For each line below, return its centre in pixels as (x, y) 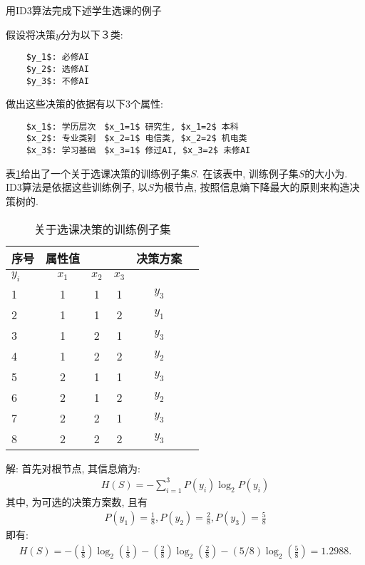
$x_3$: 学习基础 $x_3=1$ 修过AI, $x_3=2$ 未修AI (138, 151)
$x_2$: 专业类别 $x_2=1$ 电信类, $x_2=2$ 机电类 (137, 139)
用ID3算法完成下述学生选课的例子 (84, 10)
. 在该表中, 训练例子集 (247, 173)
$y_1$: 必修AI (57, 57)
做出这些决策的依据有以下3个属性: (84, 104)
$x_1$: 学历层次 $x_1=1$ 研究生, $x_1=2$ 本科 (132, 126)
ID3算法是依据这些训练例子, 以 (77, 187)
